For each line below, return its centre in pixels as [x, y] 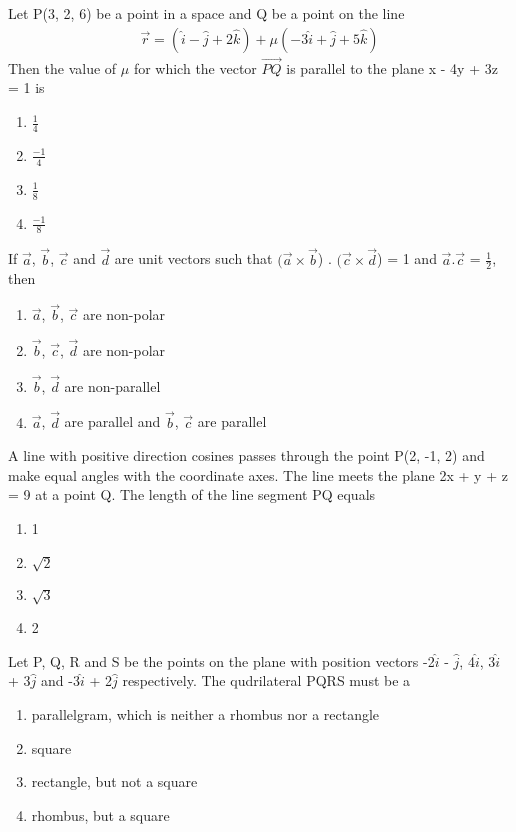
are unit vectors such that [193, 258]
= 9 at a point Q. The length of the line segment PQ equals [192, 494]
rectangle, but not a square [114, 781]
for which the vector [195, 67]
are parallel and [112, 421]
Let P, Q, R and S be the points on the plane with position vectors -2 [221, 660]
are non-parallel [112, 385]
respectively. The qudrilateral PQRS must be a [266, 680]
